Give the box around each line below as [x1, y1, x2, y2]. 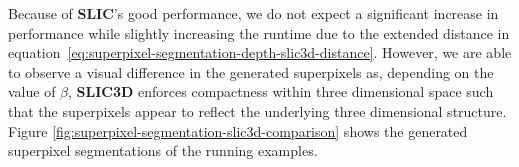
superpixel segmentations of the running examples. [8, 140, 318, 161]
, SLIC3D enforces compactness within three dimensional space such [68, 81, 494, 102]
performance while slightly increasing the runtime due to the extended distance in [8, 22, 510, 43]
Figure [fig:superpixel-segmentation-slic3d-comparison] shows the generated [8, 120, 468, 141]
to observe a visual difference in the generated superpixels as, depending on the [8, 61, 494, 82]
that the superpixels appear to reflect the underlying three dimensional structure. [8, 100, 507, 121]
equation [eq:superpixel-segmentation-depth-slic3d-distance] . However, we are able [8, 42, 512, 63]
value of [8, 81, 56, 102]
